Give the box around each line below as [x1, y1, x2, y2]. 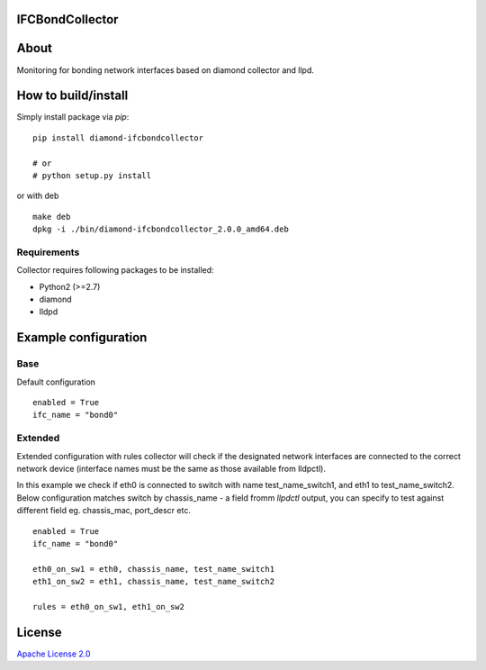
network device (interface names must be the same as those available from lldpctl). [16, 463, 326, 474]
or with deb [16, 190, 59, 202]
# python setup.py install [32, 171, 152, 180]
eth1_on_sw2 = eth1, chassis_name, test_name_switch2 [32, 576, 274, 587]
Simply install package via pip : [16, 112, 130, 122]
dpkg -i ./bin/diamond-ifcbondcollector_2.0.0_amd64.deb [32, 224, 290, 234]
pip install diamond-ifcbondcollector [32, 132, 204, 143]
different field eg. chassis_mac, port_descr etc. [16, 505, 191, 516]
